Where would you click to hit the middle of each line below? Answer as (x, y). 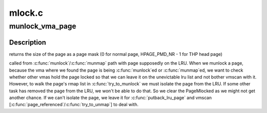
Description (28, 42)
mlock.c (26, 13)
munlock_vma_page (43, 26)
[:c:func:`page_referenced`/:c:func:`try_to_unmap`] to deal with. (74, 105)
